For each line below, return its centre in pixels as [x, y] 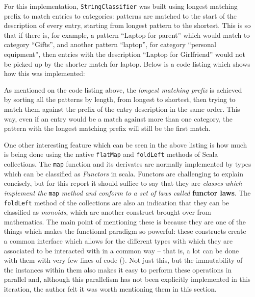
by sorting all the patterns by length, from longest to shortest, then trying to [120, 99]
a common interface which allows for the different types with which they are [118, 240]
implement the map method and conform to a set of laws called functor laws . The [127, 192]
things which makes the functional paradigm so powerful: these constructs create [125, 231]
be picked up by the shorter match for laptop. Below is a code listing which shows [127, 63]
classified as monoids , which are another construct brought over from [108, 212]
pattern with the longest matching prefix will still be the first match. [107, 128]
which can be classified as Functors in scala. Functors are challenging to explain [124, 173]
